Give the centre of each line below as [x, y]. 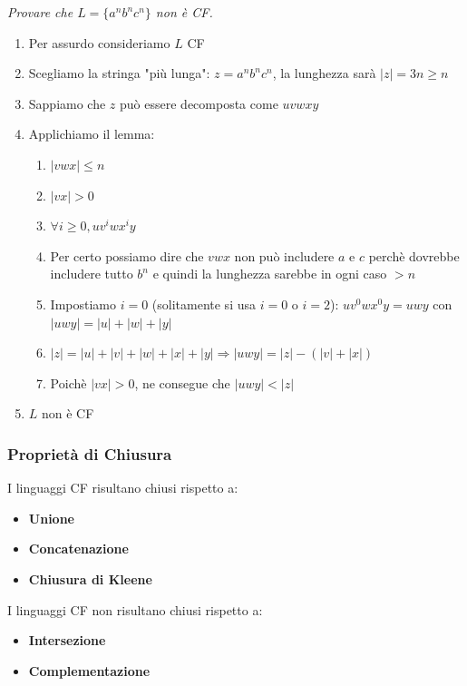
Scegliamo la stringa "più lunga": [119, 73]
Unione [51, 518]
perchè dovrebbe [414, 255]
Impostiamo [83, 304]
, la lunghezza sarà [324, 73]
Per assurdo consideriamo [99, 42]
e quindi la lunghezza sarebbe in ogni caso [270, 274]
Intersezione [67, 640]
